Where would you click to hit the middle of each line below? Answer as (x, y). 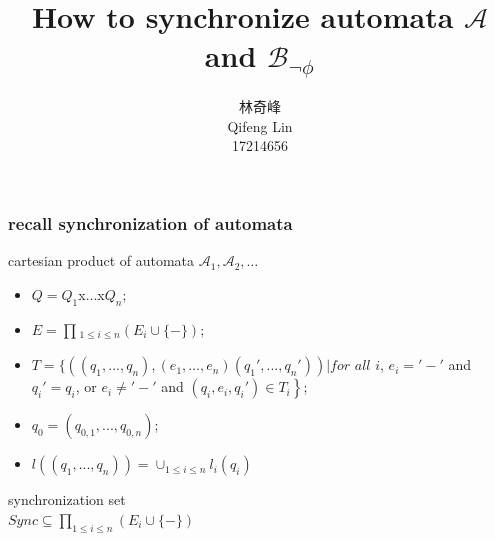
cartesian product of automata (101, 260)
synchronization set (67, 499)
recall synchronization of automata (150, 222)
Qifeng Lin (260, 125)
